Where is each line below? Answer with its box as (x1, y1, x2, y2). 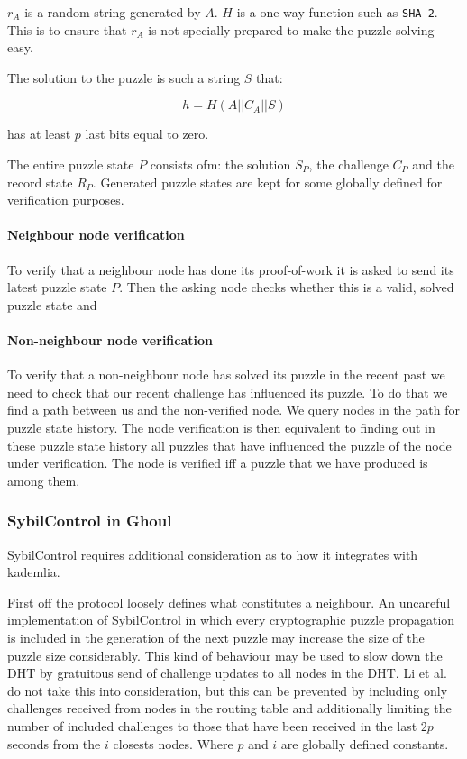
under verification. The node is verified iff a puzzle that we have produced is (7, 453, 428, 472)
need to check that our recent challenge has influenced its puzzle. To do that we (7, 382, 448, 401)
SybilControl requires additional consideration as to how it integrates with (7, 544, 418, 563)
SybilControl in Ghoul (7, 509, 172, 532)
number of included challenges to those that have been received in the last (7, 716, 417, 735)
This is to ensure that (7, 20, 127, 39)
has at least (7, 124, 71, 143)
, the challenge (308, 155, 389, 174)
